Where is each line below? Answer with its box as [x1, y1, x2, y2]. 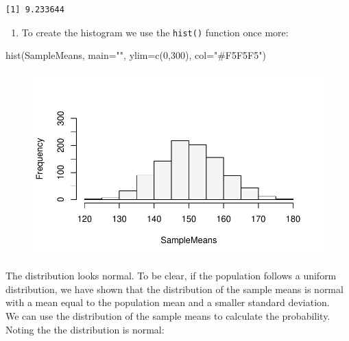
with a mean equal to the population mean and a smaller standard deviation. [5, 295, 330, 310]
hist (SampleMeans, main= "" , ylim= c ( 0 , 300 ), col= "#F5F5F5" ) [5, 48, 266, 62]
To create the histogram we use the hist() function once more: [21, 25, 289, 39]
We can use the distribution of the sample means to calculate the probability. [5, 309, 330, 323]
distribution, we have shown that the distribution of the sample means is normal [5, 281, 344, 296]
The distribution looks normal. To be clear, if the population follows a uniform [5, 268, 337, 283]
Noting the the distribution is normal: [5, 322, 165, 336]
